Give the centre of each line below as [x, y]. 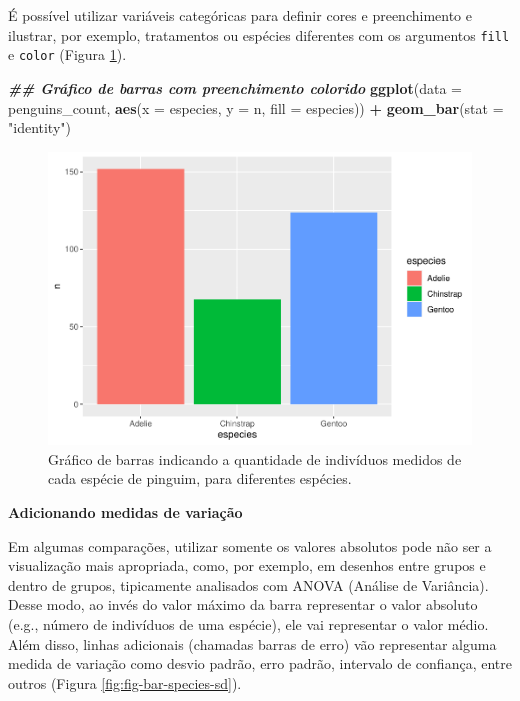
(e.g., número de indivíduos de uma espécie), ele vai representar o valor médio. [248, 623]
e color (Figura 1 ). [67, 54]
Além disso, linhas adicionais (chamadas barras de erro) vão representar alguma [252, 643]
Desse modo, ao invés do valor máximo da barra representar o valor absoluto [243, 604]
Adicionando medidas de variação [125, 512]
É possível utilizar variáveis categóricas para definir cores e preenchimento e [240, 15]
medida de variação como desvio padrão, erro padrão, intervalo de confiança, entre [260, 663]
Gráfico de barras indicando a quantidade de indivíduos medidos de [255, 458]
